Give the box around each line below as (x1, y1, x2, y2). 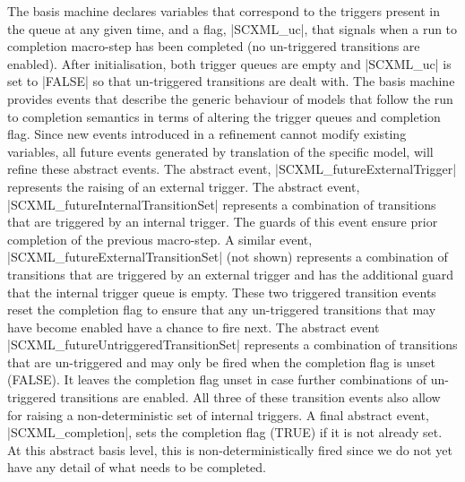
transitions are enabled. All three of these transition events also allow (60, 388, 441, 407)
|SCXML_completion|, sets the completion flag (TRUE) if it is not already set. (7, 423, 443, 442)
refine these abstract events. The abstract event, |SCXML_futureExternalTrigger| (7, 159, 457, 178)
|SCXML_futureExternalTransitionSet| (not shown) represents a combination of (7, 247, 448, 266)
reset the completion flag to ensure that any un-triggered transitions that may (7, 300, 436, 319)
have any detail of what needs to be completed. (7, 458, 267, 477)
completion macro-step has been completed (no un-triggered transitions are (7, 37, 420, 56)
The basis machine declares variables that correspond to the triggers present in (7, 2, 440, 20)
